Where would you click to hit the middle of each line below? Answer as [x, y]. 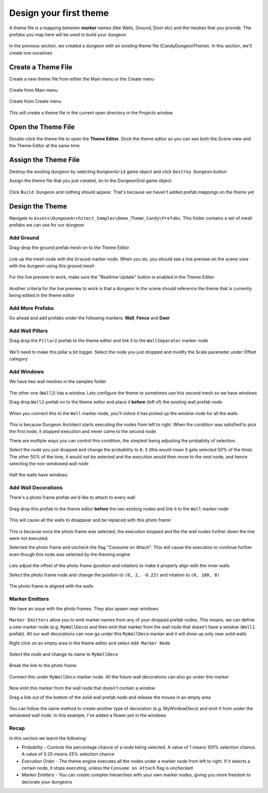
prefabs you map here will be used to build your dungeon [68, 34]
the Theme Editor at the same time [44, 146]
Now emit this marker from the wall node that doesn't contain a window [82, 688]
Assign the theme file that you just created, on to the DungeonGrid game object [90, 181]
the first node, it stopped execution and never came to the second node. [83, 431]
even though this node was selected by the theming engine [70, 554]
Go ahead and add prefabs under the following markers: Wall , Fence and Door [90, 318]
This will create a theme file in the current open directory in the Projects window [91, 113]
